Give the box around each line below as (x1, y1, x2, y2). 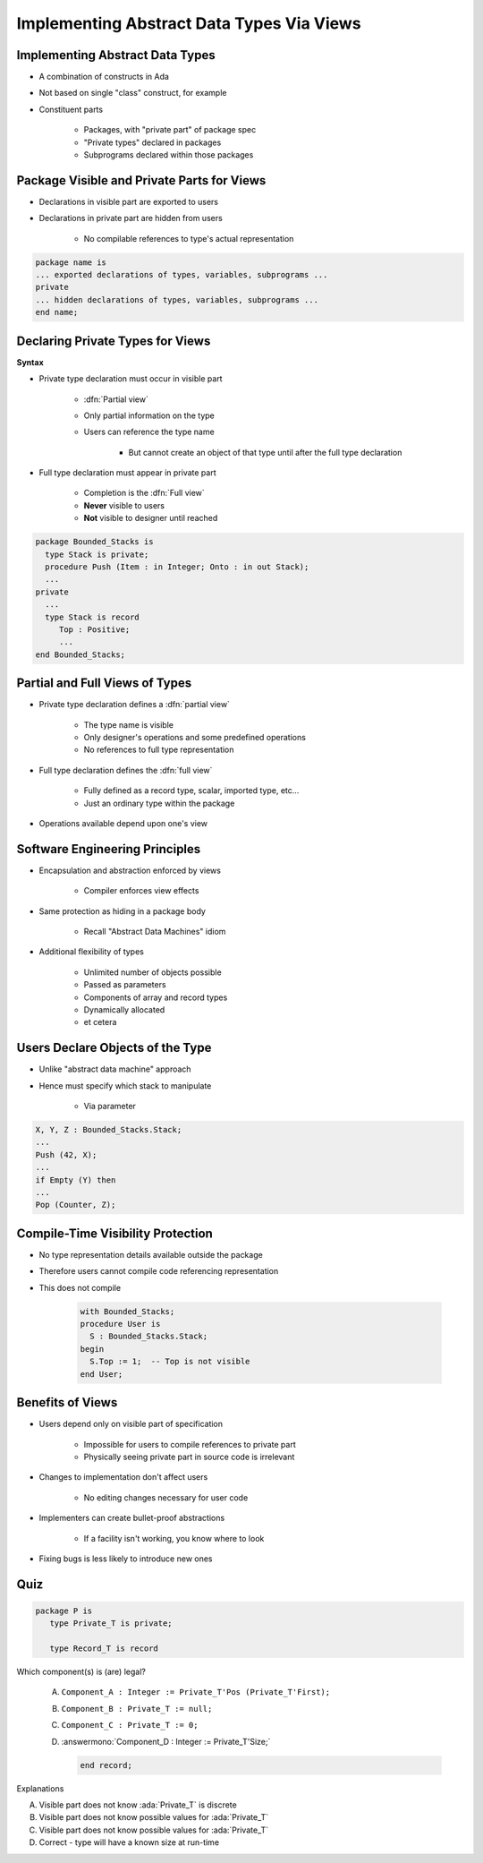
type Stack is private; (45, 549, 149, 560)
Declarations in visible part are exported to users (38, 196, 219, 207)
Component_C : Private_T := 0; (61, 1720, 199, 1731)
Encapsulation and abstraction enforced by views (38, 865, 221, 876)
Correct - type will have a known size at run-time (38, 1837, 219, 1848)
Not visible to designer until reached (83, 513, 218, 524)
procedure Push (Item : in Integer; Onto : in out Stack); (45, 562, 309, 572)
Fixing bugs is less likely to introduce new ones (38, 1553, 214, 1564)
